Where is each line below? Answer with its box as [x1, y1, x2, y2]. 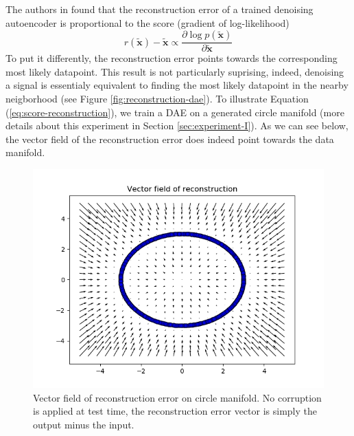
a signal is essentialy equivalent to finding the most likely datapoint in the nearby [5, 78, 349, 92]
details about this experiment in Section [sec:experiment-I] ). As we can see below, [5, 118, 349, 133]
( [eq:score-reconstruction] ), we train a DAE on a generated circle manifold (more [5, 105, 344, 119]
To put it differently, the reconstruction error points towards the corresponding [5, 51, 338, 65]
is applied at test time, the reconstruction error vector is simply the [33, 404, 317, 418]
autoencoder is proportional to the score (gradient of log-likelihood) [5, 15, 290, 30]
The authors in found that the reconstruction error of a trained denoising [5, 2, 314, 16]
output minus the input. [33, 417, 134, 431]
